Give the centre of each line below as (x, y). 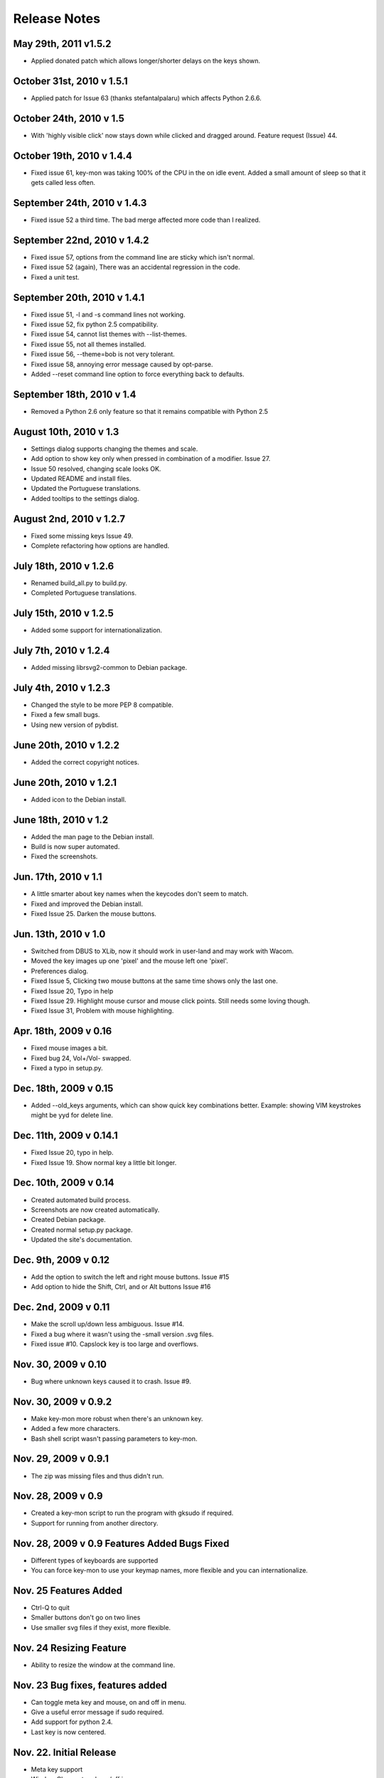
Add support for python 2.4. (72, 1722)
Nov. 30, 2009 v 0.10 (60, 1364)
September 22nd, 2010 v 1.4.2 (81, 240)
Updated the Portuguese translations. (86, 489)
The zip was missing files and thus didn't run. (97, 1476)
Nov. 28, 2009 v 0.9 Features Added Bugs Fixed (121, 1543)
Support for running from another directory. (95, 1523)
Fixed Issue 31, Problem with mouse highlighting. (102, 1011)
